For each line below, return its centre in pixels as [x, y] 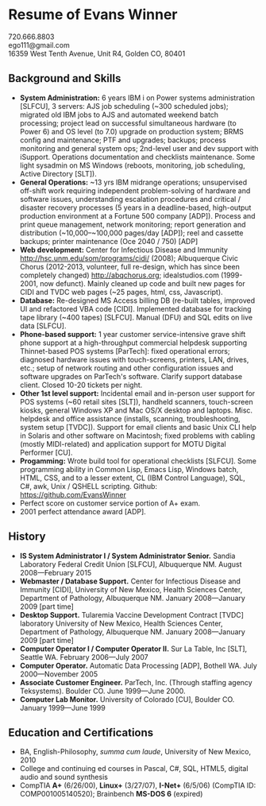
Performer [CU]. [46, 452]
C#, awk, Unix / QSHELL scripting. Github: [88, 486]
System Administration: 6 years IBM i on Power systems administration [137, 98]
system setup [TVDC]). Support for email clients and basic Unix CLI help [138, 427]
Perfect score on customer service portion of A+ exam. [110, 503]
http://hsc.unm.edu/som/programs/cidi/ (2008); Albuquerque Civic [129, 258]
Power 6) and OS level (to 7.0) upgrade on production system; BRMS [132, 131]
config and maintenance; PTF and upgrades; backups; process [123, 140]
